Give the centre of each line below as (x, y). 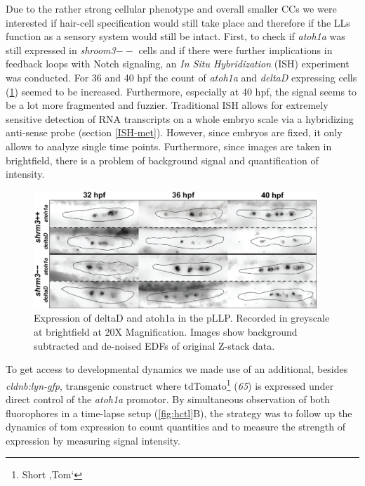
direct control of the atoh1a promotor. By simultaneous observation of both (168, 399)
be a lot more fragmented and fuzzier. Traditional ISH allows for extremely (167, 105)
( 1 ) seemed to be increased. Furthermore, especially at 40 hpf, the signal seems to (181, 91)
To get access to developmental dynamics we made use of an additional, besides (177, 369)
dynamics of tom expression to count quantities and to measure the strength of (175, 427)
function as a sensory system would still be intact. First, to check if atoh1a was (175, 36)
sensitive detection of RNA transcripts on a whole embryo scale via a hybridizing (180, 118)
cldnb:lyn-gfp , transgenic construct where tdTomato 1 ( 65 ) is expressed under (170, 384)
